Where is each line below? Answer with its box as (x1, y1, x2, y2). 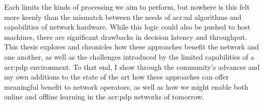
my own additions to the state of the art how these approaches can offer (4, 71, 229, 82)
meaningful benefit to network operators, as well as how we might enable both (4, 81, 249, 92)
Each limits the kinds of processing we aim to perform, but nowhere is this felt (4, 2, 250, 12)
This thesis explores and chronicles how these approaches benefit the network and (4, 41, 259, 52)
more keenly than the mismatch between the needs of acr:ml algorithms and (4, 11, 242, 22)
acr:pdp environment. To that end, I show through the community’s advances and (4, 61, 260, 72)
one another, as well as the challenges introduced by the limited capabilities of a (4, 51, 254, 62)
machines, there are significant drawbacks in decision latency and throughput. (4, 31, 247, 42)
